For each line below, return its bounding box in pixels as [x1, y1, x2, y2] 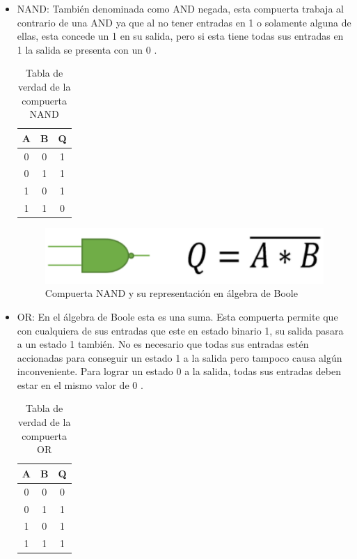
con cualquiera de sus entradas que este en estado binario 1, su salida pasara [17, 323, 344, 337]
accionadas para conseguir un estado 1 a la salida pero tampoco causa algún [17, 350, 342, 365]
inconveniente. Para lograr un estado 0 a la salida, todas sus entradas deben [17, 364, 341, 378]
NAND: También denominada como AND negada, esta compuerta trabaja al [17, 1, 344, 15]
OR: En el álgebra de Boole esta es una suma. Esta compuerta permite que [17, 309, 338, 323]
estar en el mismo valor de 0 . [17, 377, 143, 392]
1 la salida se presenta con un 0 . [17, 42, 157, 56]
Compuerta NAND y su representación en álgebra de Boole [45, 286, 298, 300]
